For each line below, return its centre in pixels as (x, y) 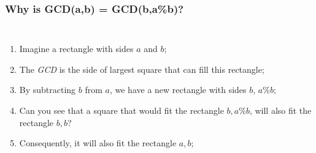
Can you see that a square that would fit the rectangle (121, 110)
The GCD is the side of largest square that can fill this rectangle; (142, 69)
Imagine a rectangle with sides (76, 49)
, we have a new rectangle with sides (178, 90)
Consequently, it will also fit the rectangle (98, 143)
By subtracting (48, 90)
